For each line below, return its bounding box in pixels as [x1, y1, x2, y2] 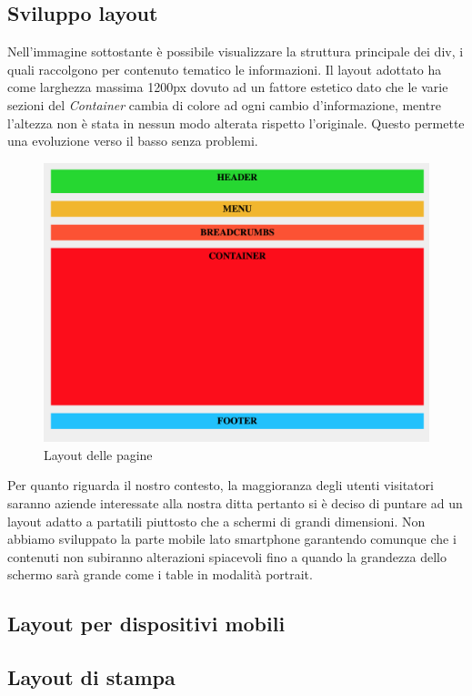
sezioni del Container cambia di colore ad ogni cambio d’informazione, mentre [7, 95, 441, 114]
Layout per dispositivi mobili [7, 609, 286, 638]
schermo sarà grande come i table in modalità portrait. [7, 565, 313, 584]
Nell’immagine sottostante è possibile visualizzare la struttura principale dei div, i [7, 42, 464, 61]
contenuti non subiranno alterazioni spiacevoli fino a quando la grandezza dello [7, 547, 447, 566]
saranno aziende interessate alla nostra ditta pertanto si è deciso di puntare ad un [7, 493, 463, 512]
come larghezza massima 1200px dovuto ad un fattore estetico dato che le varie [7, 77, 448, 97]
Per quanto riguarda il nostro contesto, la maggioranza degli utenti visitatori [7, 476, 434, 495]
